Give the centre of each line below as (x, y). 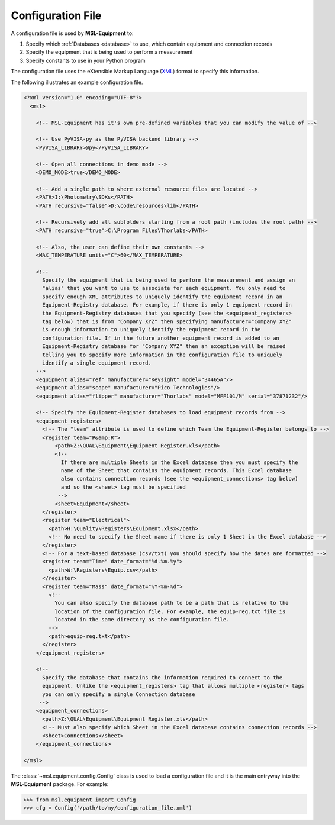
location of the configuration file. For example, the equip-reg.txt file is (170, 611)
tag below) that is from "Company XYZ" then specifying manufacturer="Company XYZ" (167, 322)
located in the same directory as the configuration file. (142, 620)
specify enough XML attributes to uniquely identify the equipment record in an (162, 297)
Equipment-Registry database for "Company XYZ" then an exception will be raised (164, 347)
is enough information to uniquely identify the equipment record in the (152, 330)
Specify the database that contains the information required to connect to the (162, 677)
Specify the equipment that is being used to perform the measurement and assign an (169, 280)
